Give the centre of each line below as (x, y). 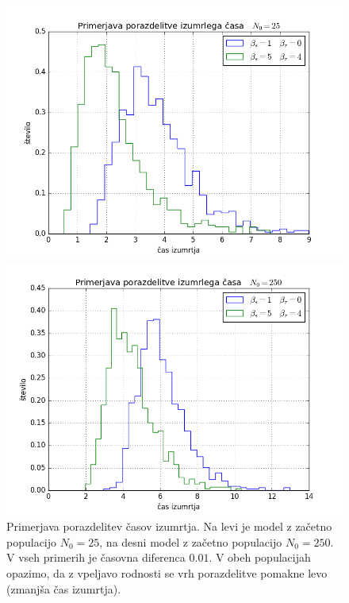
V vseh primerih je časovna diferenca (96, 557)
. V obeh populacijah (260, 557)
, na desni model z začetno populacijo (191, 541)
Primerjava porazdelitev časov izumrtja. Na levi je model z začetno (169, 526)
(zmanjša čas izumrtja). (64, 588)
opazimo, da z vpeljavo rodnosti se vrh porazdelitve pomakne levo (167, 572)
